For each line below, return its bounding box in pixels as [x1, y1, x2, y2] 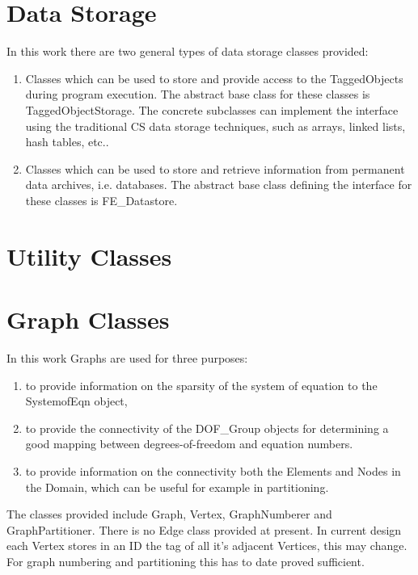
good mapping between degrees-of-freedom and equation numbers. [25, 435, 353, 452]
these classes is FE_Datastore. [25, 191, 178, 208]
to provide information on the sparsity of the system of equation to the [25, 376, 378, 393]
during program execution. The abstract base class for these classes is [25, 86, 370, 103]
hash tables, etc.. [25, 133, 109, 150]
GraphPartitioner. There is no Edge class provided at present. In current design [6, 521, 402, 538]
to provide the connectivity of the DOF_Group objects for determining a [25, 419, 389, 436]
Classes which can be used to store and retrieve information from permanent [25, 160, 405, 177]
